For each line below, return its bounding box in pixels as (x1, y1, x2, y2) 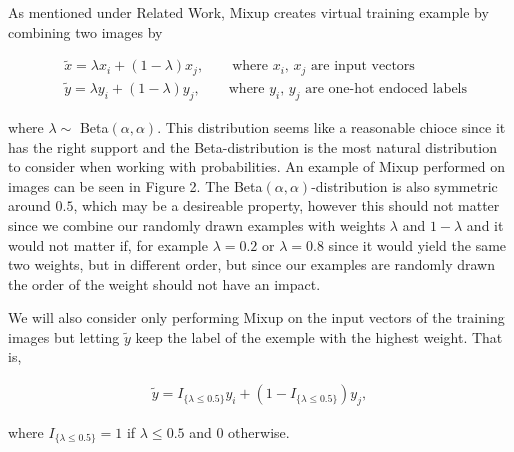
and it (466, 214, 504, 235)
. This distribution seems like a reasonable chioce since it (157, 116, 506, 137)
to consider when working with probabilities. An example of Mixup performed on (8, 156, 506, 177)
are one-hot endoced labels (305, 82, 468, 97)
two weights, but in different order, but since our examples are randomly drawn (8, 254, 496, 275)
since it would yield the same (328, 234, 507, 255)
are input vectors (310, 59, 415, 74)
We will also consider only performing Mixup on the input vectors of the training (8, 307, 505, 328)
